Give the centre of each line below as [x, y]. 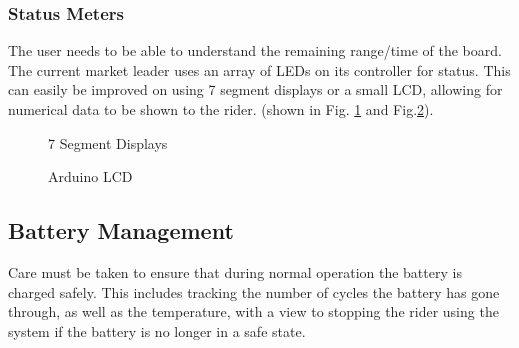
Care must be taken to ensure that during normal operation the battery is [235, 271]
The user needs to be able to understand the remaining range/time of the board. [255, 50]
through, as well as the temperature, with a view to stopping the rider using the [253, 311]
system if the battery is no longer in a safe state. [157, 330]
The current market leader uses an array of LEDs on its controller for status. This [259, 69]
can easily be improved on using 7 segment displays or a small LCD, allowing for [255, 89]
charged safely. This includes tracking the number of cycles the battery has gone [254, 291]
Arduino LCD [90, 176]
